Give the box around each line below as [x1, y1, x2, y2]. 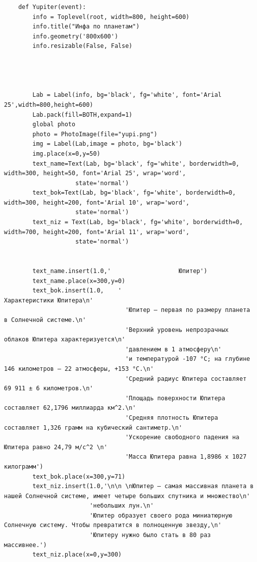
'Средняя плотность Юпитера [125, 414, 218, 421]
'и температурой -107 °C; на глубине [125, 355, 250, 363]
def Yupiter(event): [18, 3, 86, 10]
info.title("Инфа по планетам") [32, 23, 140, 30]
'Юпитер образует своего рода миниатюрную [89, 512, 233, 519]
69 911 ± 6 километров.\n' [4, 385, 93, 392]
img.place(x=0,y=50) [32, 150, 101, 157]
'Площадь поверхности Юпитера [125, 394, 225, 402]
